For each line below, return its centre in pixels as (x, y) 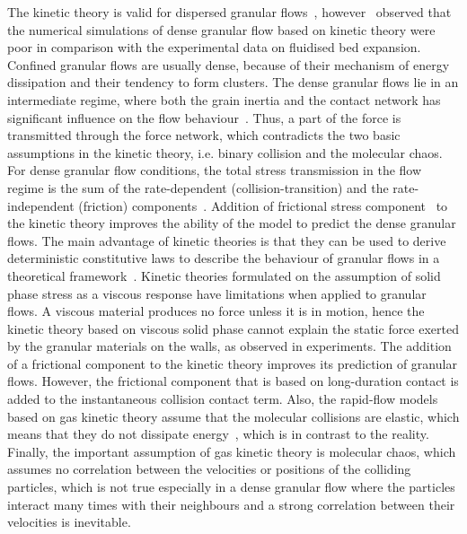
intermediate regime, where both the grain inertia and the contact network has (224, 99)
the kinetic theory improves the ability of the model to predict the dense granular (232, 223)
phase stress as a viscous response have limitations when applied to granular (217, 293)
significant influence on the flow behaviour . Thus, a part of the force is (204, 117)
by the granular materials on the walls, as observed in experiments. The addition (229, 346)
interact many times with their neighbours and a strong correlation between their (231, 504)
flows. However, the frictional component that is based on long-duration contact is (233, 381)
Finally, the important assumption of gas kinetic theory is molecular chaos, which (232, 451)
